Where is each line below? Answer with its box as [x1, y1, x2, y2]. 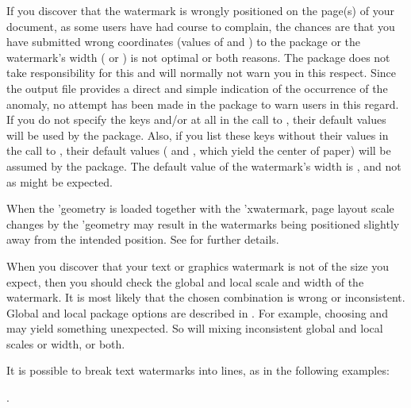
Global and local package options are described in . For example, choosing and [6, 304, 388, 321]
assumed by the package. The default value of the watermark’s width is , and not [6, 157, 401, 174]
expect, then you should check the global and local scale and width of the [6, 273, 364, 290]
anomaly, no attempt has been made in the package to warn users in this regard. [6, 95, 399, 112]
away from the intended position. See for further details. [6, 231, 279, 248]
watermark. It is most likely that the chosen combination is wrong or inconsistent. [6, 289, 405, 306]
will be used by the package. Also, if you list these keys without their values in [6, 126, 389, 143]
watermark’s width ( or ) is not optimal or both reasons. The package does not [6, 48, 390, 65]
